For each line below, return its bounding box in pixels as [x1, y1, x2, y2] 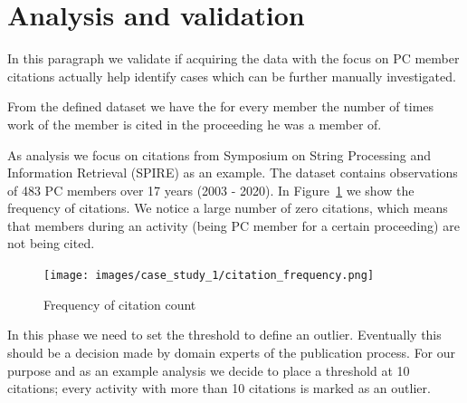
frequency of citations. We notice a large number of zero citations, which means [7, 198, 448, 217]
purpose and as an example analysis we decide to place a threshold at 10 [7, 360, 410, 379]
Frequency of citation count [43, 294, 196, 313]
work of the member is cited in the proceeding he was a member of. [7, 114, 382, 133]
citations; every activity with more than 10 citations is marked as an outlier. [7, 379, 431, 398]
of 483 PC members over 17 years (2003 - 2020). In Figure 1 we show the [7, 180, 415, 199]
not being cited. [7, 234, 95, 253]
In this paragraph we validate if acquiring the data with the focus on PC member [7, 49, 460, 68]
